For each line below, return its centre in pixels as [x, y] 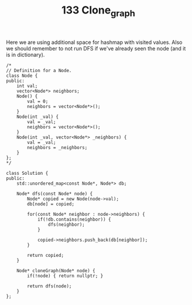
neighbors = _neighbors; [57, 147]
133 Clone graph [98, 11]
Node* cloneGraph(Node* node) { [56, 270]
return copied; [46, 255]
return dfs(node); [49, 286]
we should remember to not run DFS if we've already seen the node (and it [96, 48]
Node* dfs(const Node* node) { [55, 194]
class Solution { [27, 173]
